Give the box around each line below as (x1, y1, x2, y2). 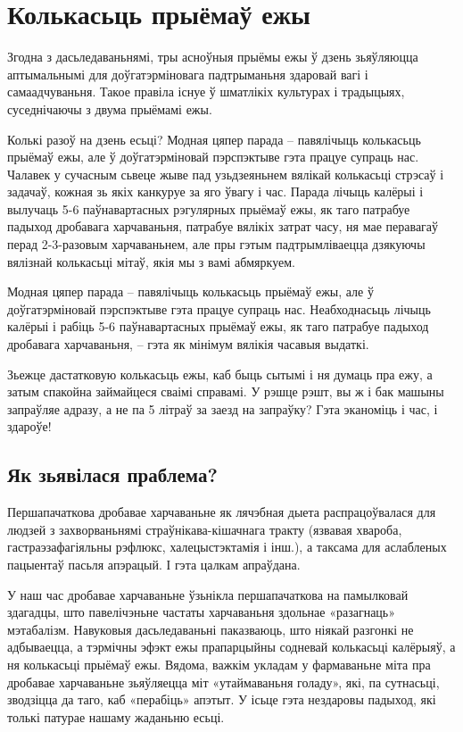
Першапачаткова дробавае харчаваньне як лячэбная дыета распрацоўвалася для (7, 503, 436, 521)
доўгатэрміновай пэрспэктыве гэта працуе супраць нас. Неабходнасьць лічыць (7, 299, 431, 318)
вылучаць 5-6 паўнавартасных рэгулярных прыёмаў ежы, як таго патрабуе (7, 199, 410, 218)
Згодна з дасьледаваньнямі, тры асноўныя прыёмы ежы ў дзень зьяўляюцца (7, 47, 418, 66)
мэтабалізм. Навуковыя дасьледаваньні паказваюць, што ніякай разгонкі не (7, 620, 414, 638)
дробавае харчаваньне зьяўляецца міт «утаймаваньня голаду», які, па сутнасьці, (7, 672, 440, 691)
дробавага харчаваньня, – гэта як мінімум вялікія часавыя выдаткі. (7, 335, 369, 354)
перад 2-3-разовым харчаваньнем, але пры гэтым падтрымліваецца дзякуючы (7, 235, 426, 254)
